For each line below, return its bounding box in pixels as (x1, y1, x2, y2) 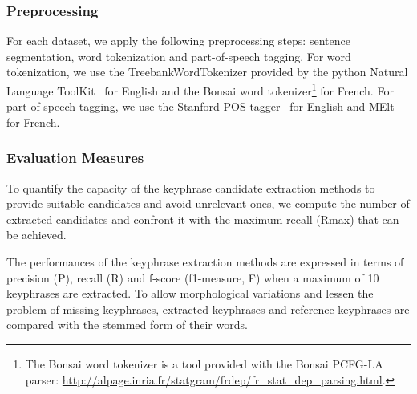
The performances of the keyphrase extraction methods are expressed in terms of (6, 254, 404, 270)
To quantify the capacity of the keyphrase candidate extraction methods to (6, 179, 375, 196)
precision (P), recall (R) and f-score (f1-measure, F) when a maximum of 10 (6, 269, 379, 286)
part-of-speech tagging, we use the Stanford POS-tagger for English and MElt (6, 98, 395, 115)
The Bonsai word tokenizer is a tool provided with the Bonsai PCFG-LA (25, 355, 383, 372)
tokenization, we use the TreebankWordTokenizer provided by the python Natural (6, 63, 408, 80)
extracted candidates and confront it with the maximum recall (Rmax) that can (6, 210, 399, 227)
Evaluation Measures (6, 148, 144, 168)
